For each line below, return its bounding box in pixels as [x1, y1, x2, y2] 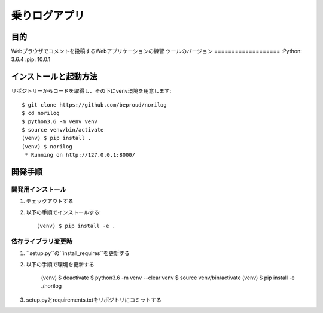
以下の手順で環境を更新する [26, 260, 95, 268]
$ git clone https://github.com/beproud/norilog [22, 101, 167, 108]
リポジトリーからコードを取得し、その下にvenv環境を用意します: [11, 87, 172, 95]
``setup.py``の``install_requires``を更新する [26, 250, 130, 257]
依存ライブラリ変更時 [11, 237, 73, 245]
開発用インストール [11, 185, 66, 193]
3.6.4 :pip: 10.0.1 [11, 56, 51, 63]
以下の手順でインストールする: [26, 208, 101, 215]
